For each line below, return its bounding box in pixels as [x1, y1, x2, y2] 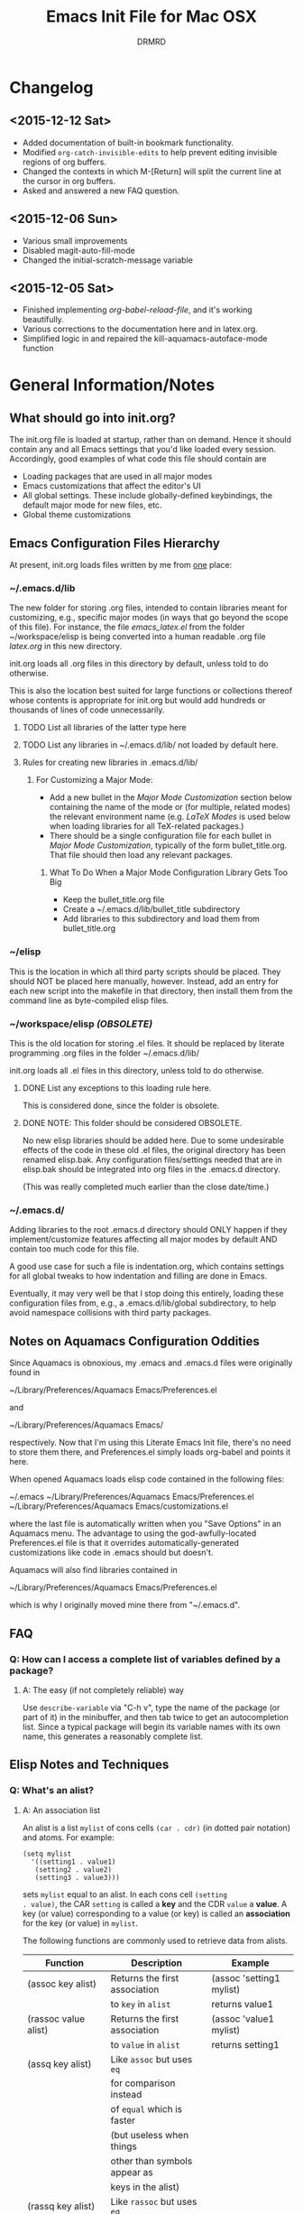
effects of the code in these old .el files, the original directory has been [22, 1145, 286, 1156]
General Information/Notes [9, 375, 215, 395]
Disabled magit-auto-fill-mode [22, 245, 135, 256]
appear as [110, 2165, 153, 2178]
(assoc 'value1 [211, 2012, 275, 2024]
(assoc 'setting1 [211, 1971, 281, 1984]
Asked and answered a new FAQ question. [22, 185, 180, 196]
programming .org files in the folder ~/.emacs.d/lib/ [9, 1047, 200, 1058]
